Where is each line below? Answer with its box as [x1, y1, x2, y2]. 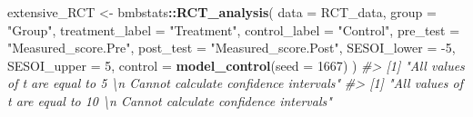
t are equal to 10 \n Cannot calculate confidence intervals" [7, 91, 332, 110]
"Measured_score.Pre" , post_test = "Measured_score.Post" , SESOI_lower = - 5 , [7, 38, 456, 57]
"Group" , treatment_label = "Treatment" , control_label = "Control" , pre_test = [7, 20, 460, 39]
